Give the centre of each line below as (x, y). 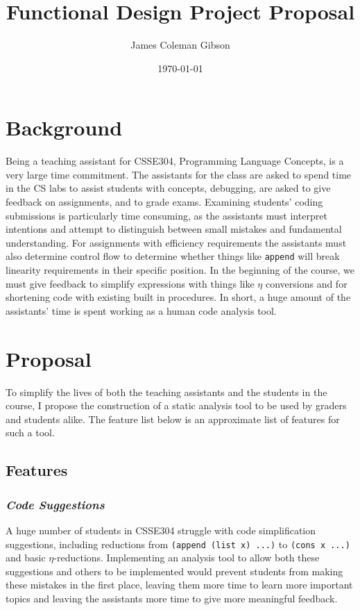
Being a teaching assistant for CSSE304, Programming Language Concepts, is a (175, 161)
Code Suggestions (55, 504)
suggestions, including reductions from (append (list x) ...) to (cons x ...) (178, 544)
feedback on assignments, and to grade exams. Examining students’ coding (164, 202)
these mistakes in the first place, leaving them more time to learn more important (179, 585)
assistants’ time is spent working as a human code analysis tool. (141, 310)
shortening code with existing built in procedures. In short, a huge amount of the (178, 297)
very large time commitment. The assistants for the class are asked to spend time (179, 174)
